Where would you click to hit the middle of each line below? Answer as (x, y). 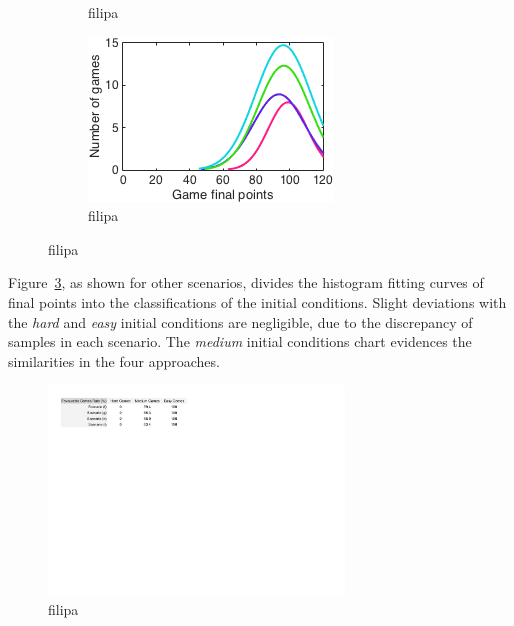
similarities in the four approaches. (114, 360)
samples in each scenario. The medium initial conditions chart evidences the (240, 341)
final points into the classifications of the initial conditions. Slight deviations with (257, 301)
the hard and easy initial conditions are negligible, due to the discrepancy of (240, 321)
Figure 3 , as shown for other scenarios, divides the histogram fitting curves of (246, 282)
